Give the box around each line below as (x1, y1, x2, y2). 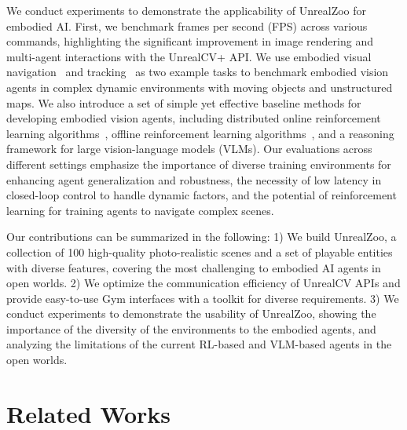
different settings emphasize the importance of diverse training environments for (6, 155, 391, 172)
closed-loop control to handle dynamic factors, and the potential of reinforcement (6, 187, 397, 203)
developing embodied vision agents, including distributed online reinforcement (6, 110, 381, 126)
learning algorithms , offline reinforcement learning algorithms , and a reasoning (6, 125, 394, 141)
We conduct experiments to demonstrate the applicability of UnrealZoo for (6, 2, 367, 18)
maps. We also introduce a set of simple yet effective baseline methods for (6, 94, 361, 111)
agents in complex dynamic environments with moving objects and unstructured (6, 78, 393, 95)
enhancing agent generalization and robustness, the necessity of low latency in (6, 171, 382, 188)
